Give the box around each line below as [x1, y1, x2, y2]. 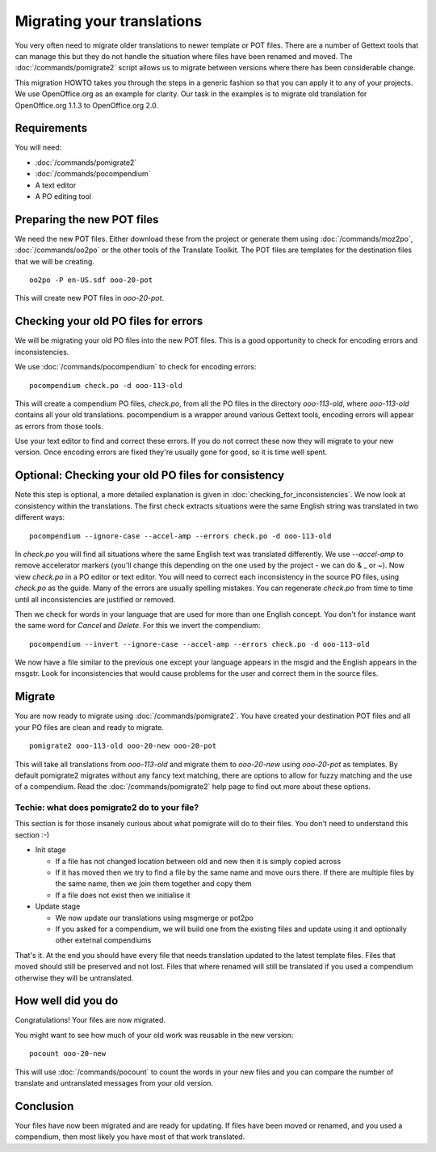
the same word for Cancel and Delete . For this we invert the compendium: [15, 621, 261, 631]
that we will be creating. [15, 256, 94, 266]
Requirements [15, 121, 88, 135]
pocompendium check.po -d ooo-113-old [29, 381, 183, 390]
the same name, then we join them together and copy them [55, 879, 252, 888]
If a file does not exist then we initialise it [55, 890, 191, 900]
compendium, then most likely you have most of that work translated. [15, 1132, 245, 1141]
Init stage [35, 845, 66, 855]
